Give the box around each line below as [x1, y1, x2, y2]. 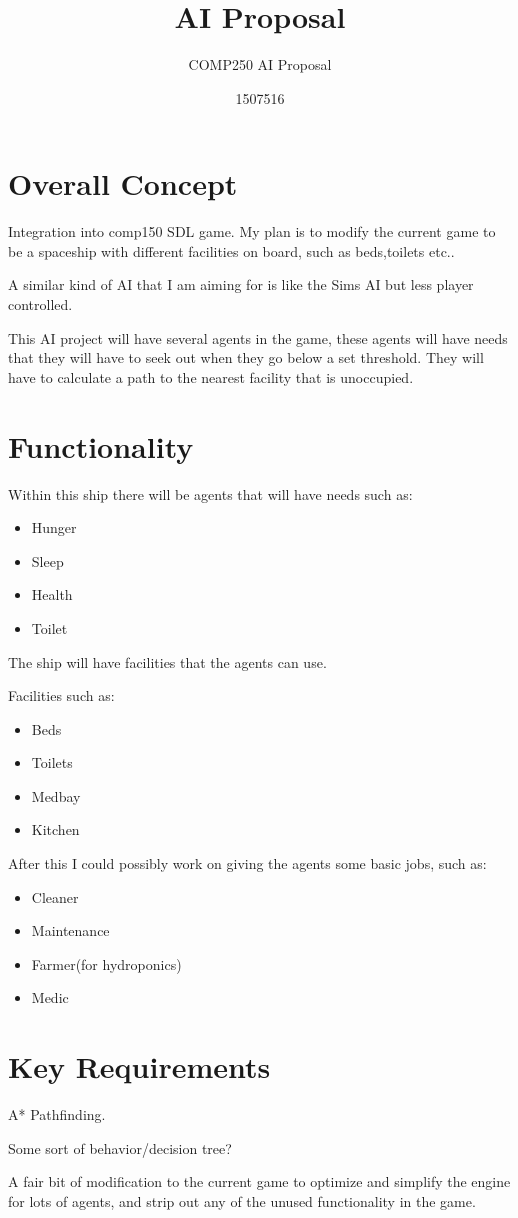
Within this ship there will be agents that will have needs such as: [8, 483, 413, 504]
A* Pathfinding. [8, 1104, 106, 1125]
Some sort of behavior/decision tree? [8, 1137, 232, 1158]
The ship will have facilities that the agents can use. [8, 651, 327, 672]
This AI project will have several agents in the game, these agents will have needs [8, 327, 508, 348]
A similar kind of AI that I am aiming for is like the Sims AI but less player [8, 274, 474, 295]
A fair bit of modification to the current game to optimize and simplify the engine [8, 1171, 511, 1192]
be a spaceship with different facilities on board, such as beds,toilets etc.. [8, 240, 455, 261]
